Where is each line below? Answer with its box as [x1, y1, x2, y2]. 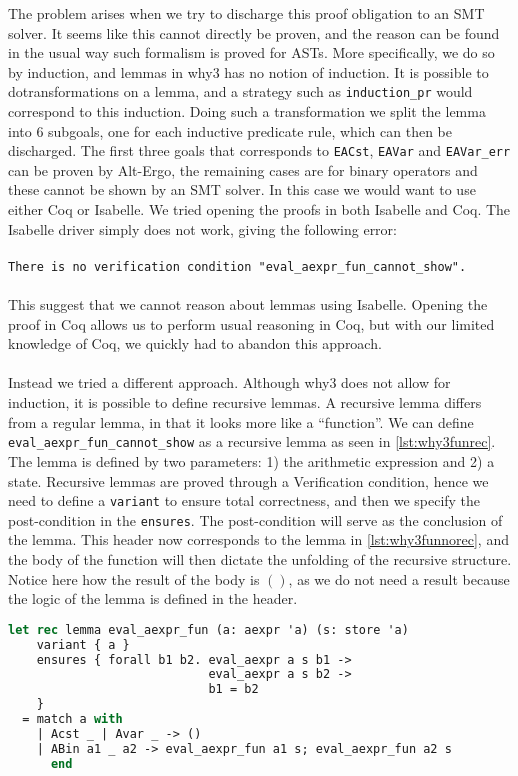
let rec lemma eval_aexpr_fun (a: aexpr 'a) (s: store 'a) [8, 622, 409, 637]
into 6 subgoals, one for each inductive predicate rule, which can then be [8, 120, 452, 141]
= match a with [22, 712, 123, 727]
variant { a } [36, 637, 130, 652]
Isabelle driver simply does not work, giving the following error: [8, 218, 397, 239]
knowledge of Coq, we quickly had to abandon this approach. [8, 333, 382, 354]
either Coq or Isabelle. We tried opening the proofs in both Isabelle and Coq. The [8, 199, 511, 220]
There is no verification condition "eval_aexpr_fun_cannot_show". [8, 259, 467, 274]
